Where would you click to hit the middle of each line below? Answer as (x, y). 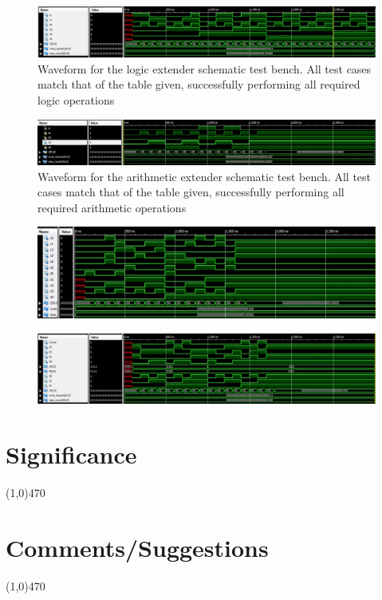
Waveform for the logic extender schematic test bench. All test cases (205, 68)
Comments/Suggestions (137, 547)
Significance (71, 454)
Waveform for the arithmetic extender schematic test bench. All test (205, 176)
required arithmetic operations (112, 207)
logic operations (76, 99)
